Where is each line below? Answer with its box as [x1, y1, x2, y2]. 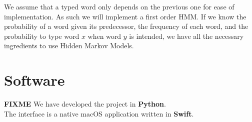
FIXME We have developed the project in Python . [4, 99, 166, 109]
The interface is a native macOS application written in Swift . [4, 108, 194, 119]
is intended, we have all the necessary [129, 30, 244, 41]
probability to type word [4, 30, 79, 41]
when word [87, 30, 121, 41]
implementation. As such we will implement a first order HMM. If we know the [4, 11, 246, 21]
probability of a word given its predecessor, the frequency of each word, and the [4, 21, 248, 31]
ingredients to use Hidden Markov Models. [4, 40, 134, 51]
